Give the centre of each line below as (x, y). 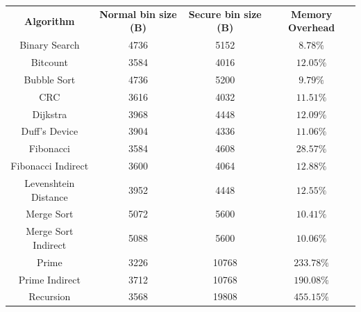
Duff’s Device (50, 131)
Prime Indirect (49, 279)
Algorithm (50, 20)
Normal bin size (138, 14)
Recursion (50, 296)
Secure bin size (225, 14)
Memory (312, 14)
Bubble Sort (50, 79)
